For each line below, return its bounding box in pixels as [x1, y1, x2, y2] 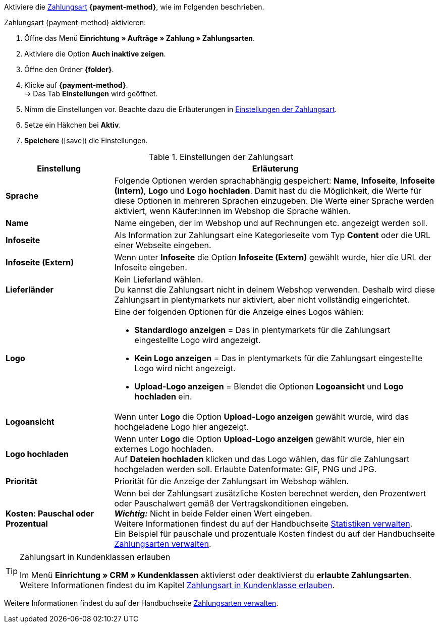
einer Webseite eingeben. [114, 240, 211, 250]
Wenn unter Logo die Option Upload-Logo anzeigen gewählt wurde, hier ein [114, 434, 405, 444]
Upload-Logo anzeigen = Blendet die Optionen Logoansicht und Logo [134, 381, 404, 391]
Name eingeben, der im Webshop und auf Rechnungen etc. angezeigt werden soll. [114, 218, 428, 228]
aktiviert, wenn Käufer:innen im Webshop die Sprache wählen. [114, 206, 351, 216]
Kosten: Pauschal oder [6, 508, 94, 519]
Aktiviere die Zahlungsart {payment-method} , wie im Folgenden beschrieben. [4, 3, 264, 11]
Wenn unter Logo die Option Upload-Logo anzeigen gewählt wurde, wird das [114, 412, 409, 422]
